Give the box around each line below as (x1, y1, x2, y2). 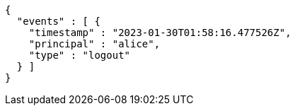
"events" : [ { (16, 16, 100, 27)
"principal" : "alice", (28, 38, 161, 49)
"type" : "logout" (28, 49, 131, 61)
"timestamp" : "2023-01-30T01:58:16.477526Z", (28, 27, 291, 38)
